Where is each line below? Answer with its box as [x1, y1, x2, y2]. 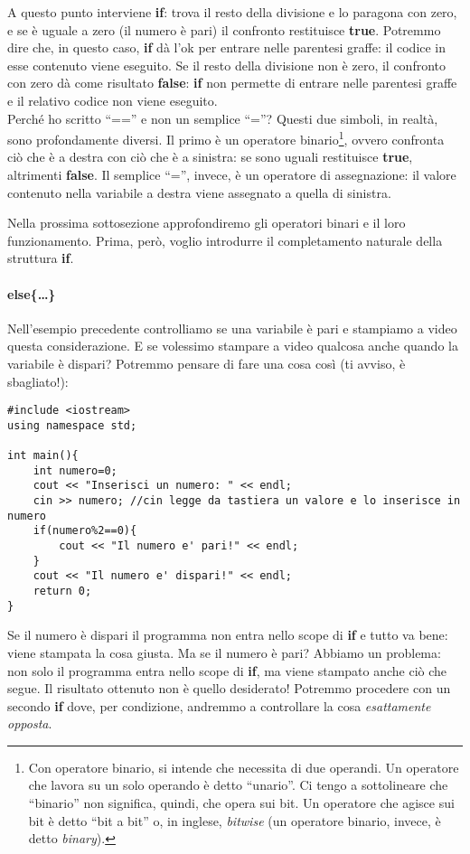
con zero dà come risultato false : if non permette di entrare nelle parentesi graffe [7, 73, 457, 92]
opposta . [7, 714, 52, 733]
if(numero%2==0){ [33, 524, 137, 538]
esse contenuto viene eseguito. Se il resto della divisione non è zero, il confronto [7, 55, 446, 74]
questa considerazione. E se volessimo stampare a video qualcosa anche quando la [7, 336, 458, 355]
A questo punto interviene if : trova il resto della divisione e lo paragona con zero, [7, 3, 457, 21]
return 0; [33, 585, 92, 598]
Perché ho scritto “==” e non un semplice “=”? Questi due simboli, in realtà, [7, 108, 438, 127]
